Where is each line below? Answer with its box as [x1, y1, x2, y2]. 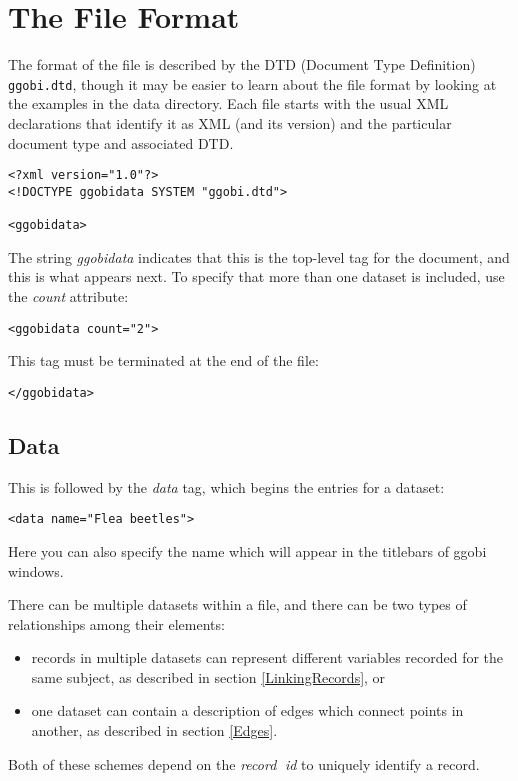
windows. [8, 560, 64, 581]
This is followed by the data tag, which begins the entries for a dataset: [8, 476, 445, 497]
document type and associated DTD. [8, 132, 234, 153]
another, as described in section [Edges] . [31, 720, 278, 741]
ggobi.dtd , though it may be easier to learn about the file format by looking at [8, 73, 497, 94]
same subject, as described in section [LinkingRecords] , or [31, 666, 386, 687]
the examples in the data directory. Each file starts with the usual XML [8, 93, 449, 114]
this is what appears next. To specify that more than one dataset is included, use [8, 266, 505, 287]
